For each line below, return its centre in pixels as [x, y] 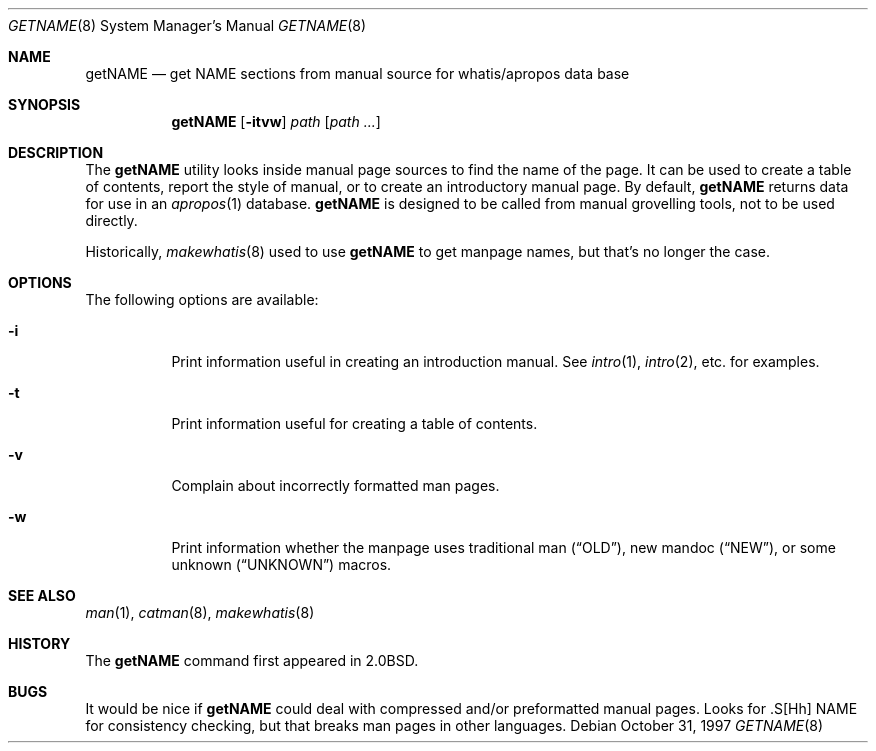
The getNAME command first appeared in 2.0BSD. [252, 660]
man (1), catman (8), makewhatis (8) [200, 612]
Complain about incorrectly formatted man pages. [335, 485]
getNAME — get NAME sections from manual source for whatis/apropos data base [357, 73]
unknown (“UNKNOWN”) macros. [281, 564]
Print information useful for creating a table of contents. [354, 423]
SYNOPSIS [44, 104]
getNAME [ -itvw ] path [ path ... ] [276, 121]
